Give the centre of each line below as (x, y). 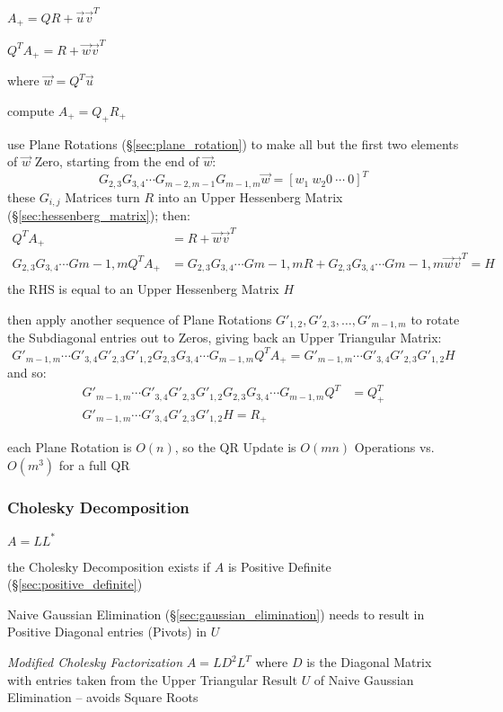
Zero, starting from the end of (117, 161)
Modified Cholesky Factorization (95, 662)
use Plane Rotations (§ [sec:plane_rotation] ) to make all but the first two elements (233, 143)
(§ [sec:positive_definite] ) (75, 584)
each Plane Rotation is (70, 447)
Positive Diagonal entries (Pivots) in (107, 632)
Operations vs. (394, 447)
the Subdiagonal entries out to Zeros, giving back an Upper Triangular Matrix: (225, 338)
